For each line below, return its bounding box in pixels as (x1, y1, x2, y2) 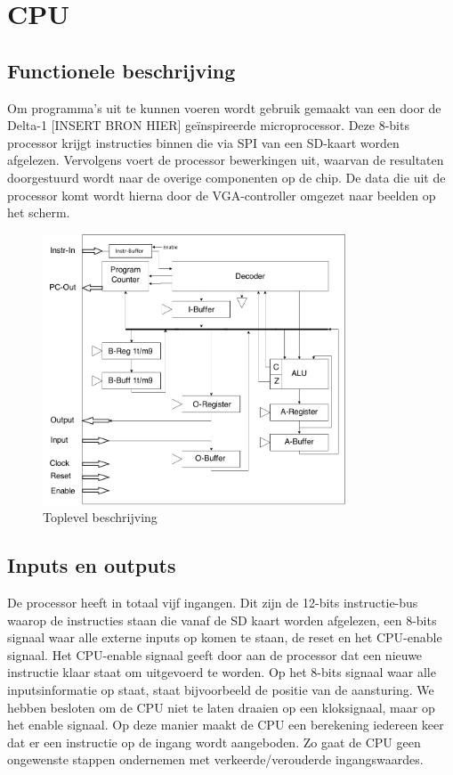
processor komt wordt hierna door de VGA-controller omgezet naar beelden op (7, 185, 436, 204)
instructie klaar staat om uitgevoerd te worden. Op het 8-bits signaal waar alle (7, 663, 436, 681)
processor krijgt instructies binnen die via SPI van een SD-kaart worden (7, 133, 400, 151)
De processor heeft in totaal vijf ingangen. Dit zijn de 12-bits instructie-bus (7, 593, 418, 612)
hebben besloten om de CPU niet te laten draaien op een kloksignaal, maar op (7, 697, 435, 716)
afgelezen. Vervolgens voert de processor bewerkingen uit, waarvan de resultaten (7, 151, 444, 169)
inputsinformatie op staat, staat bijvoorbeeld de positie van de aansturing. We (7, 681, 434, 699)
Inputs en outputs (7, 551, 176, 579)
